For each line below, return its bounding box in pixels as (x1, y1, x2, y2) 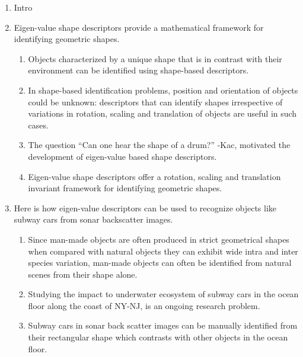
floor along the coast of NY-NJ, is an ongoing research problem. (28, 299, 260, 311)
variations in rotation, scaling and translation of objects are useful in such (28, 107, 297, 120)
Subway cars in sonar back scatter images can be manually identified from (28, 319, 298, 332)
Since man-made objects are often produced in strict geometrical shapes (28, 233, 289, 245)
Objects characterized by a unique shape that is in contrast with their (28, 52, 282, 65)
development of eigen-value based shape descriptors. (28, 150, 217, 162)
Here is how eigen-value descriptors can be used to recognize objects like (14, 201, 277, 214)
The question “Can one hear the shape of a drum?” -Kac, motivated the (28, 139, 291, 151)
